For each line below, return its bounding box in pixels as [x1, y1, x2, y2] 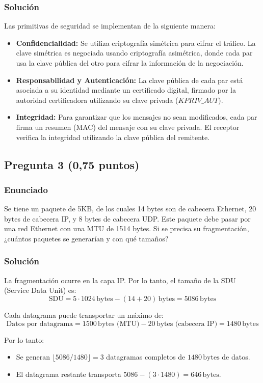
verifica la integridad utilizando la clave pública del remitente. [16, 131, 210, 142]
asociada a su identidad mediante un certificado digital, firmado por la [16, 85, 236, 95]
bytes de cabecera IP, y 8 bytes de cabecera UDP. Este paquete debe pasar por [4, 213, 251, 224]
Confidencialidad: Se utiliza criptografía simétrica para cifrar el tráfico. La [16, 37, 256, 48]
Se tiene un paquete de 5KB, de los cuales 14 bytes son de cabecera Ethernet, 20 [4, 203, 256, 214]
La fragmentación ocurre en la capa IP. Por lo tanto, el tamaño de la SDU [4, 275, 236, 285]
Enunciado [4, 183, 48, 196]
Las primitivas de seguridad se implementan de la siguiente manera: [4, 20, 216, 31]
